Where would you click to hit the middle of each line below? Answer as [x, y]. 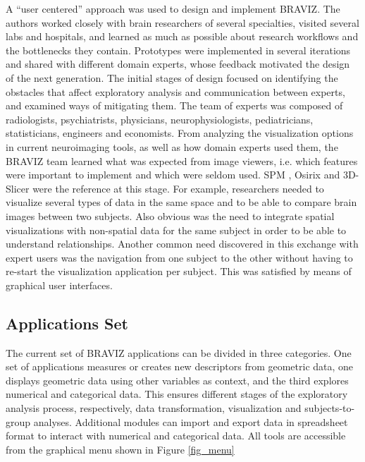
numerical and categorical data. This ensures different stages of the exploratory [177, 394]
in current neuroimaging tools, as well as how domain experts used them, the [172, 146]
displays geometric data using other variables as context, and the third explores [177, 380]
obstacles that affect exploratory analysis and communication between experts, [175, 91]
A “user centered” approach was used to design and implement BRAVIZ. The [173, 8]
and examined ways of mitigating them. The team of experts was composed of [174, 105]
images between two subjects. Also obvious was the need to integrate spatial [170, 215]
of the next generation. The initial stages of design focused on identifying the [172, 77]
